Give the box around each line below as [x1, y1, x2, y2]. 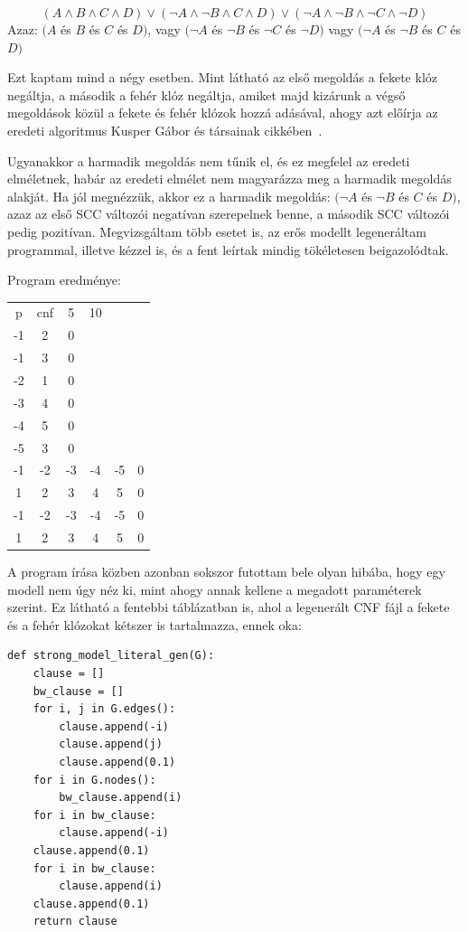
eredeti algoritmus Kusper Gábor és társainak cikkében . [7, 120, 323, 139]
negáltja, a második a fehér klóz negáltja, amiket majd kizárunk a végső [7, 85, 406, 104]
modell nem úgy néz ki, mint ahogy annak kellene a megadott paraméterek [7, 579, 422, 598]
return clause [33, 915, 117, 928]
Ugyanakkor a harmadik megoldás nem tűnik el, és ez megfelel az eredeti [7, 151, 410, 170]
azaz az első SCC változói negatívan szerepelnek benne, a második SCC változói [7, 204, 450, 223]
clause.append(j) [59, 738, 163, 751]
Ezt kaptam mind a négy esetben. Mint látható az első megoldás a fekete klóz [7, 68, 437, 87]
